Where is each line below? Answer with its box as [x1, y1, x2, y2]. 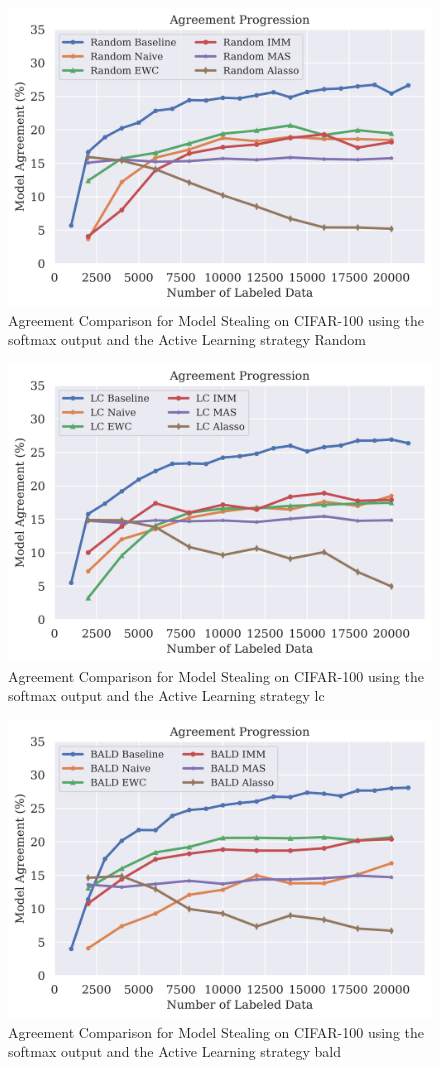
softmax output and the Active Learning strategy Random [8, 329, 367, 350]
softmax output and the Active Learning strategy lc [8, 685, 325, 706]
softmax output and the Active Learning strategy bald [8, 1041, 341, 1062]
